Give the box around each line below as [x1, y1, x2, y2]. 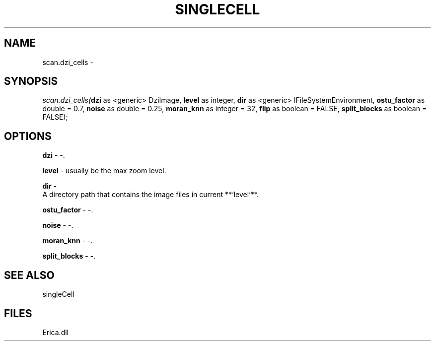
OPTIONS [4, 130, 52, 142]
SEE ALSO [4, 269, 55, 281]
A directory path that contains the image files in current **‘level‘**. [42, 190, 259, 199]
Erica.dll [42, 328, 69, 337]
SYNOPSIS [4, 75, 58, 88]
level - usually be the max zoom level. [42, 166, 166, 175]
